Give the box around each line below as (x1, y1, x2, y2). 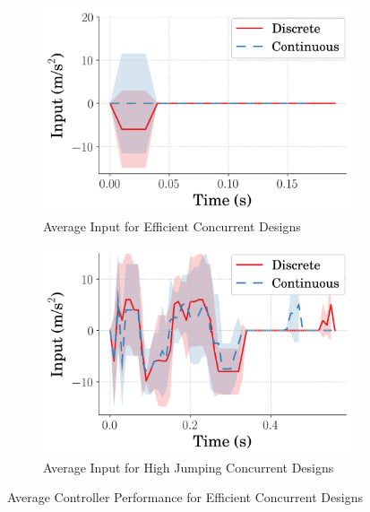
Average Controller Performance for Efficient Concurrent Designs (7, 488, 363, 507)
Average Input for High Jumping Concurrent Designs (43, 457, 334, 476)
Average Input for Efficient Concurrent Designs (43, 217, 301, 236)
